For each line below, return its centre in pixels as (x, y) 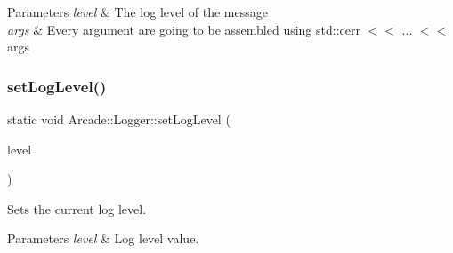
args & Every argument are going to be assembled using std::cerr (184, 29)
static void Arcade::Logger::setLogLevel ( (119, 119)
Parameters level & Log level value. (103, 238)
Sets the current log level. (77, 208)
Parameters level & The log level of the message (138, 12)
